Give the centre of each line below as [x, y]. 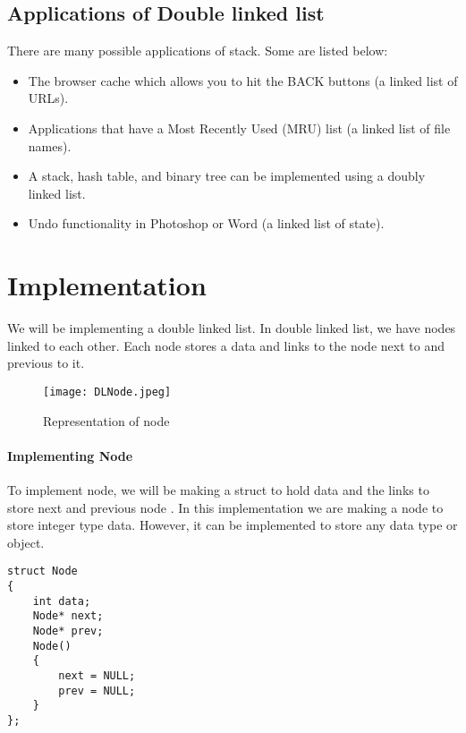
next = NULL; [97, 675]
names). [50, 145]
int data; [62, 601]
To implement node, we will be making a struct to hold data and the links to [218, 489]
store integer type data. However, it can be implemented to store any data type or [233, 525]
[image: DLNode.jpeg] [107, 392]
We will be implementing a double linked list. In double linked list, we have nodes [232, 328]
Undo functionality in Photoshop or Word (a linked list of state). [206, 223]
